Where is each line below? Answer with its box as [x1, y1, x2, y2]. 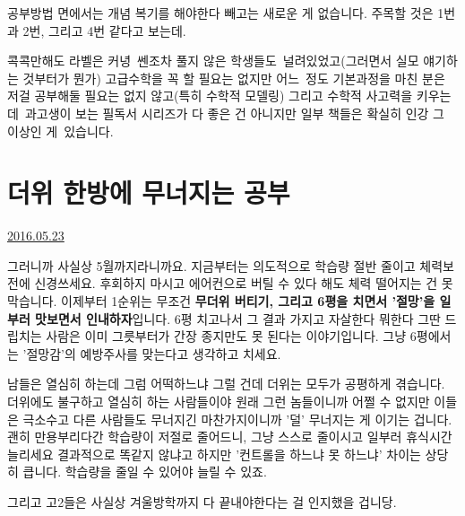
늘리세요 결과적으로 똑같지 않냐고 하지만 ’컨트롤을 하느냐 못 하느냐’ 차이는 [7, 444, 421, 463]
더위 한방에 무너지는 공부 [7, 174, 290, 211]
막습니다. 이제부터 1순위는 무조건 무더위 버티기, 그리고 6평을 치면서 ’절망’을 [7, 292, 435, 310]
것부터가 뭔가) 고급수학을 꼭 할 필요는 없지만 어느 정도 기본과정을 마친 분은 [22, 68, 445, 87]
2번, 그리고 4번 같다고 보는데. [22, 21, 186, 39]
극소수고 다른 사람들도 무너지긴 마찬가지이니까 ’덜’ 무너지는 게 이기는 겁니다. [22, 409, 452, 428]
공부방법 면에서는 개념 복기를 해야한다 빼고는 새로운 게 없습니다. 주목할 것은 [7, 4, 434, 22]
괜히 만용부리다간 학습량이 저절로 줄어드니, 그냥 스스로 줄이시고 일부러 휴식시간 [7, 427, 452, 446]
